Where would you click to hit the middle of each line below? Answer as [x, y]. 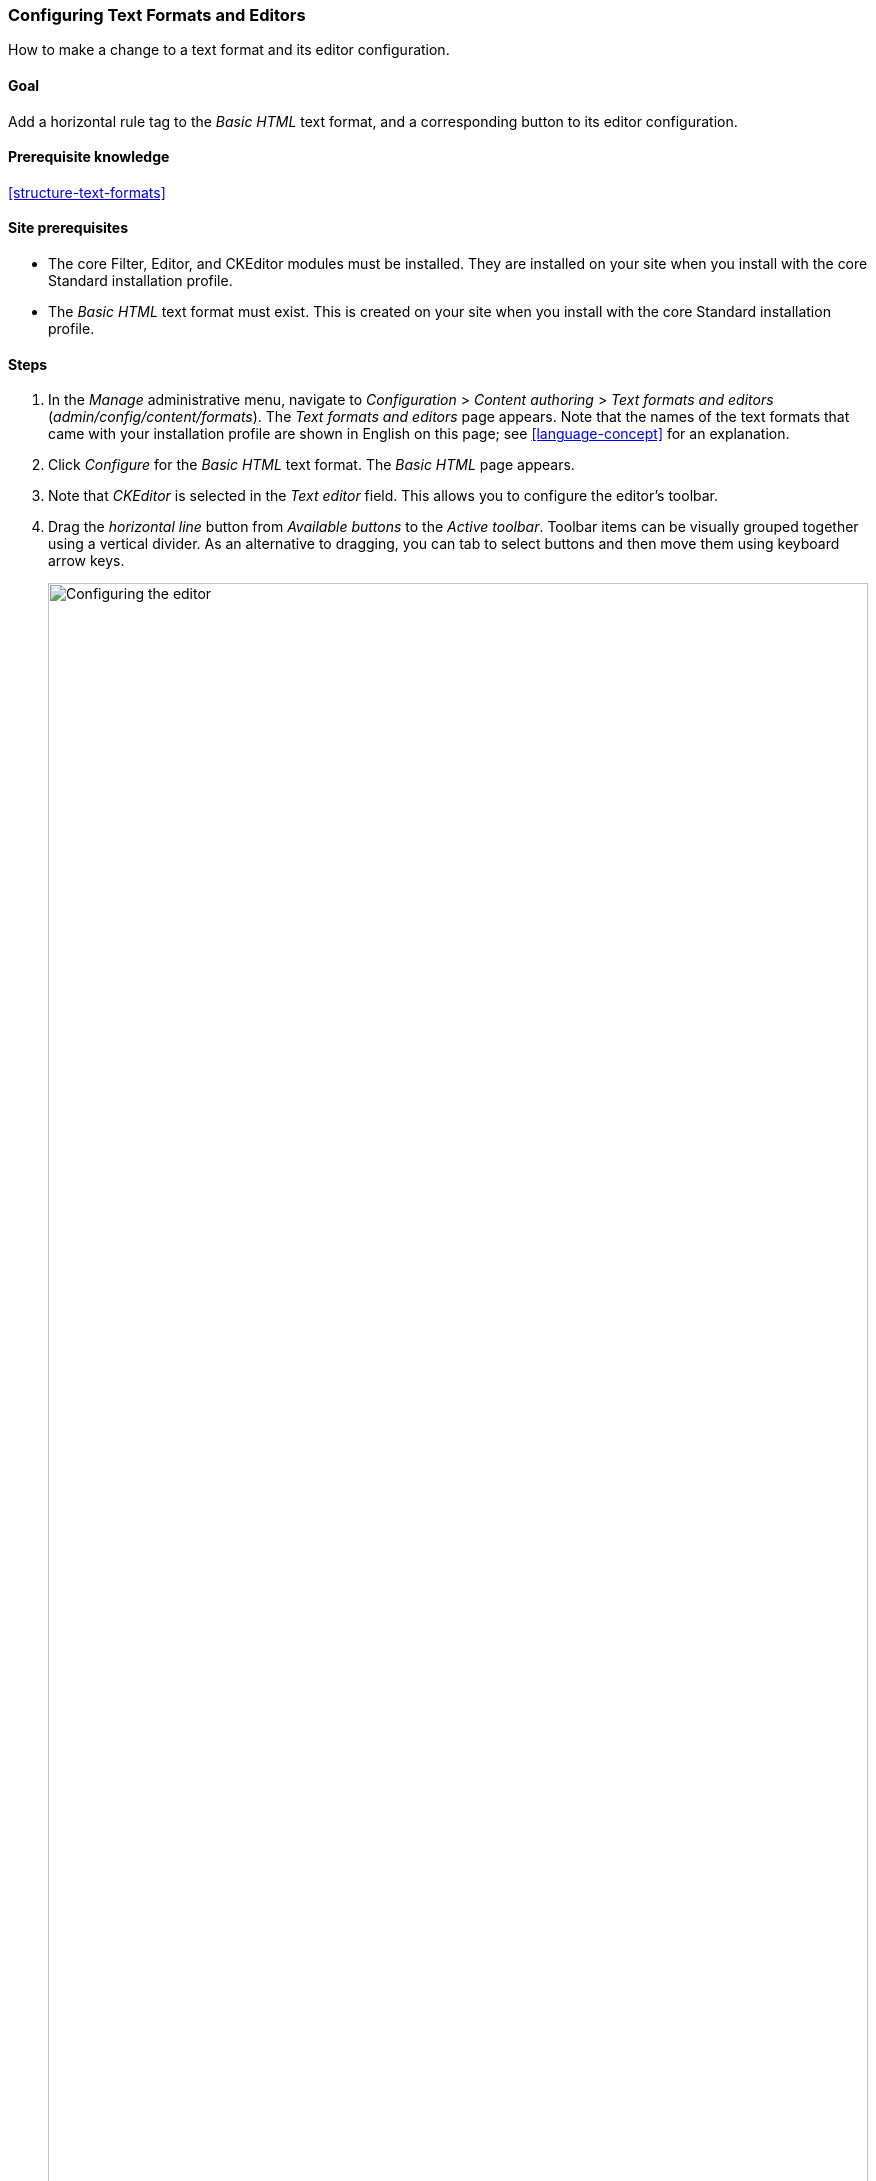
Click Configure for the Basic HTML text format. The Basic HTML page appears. [311, 465]
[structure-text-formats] [87, 192]
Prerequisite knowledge [89, 157]
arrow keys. [86, 561]
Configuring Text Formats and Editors [157, 15]
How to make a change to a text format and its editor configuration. [229, 50]
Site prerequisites [68, 228]
